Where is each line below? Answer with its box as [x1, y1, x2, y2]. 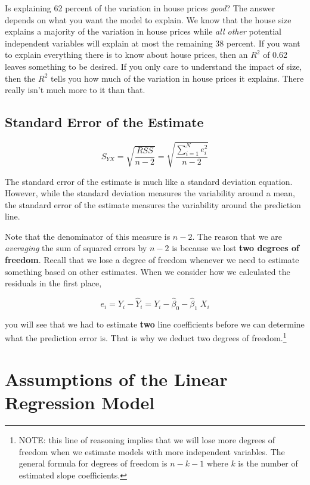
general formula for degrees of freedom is [18, 457, 168, 469]
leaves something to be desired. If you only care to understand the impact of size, [5, 60, 302, 72]
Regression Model [5, 390, 155, 415]
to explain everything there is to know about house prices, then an [5, 48, 248, 61]
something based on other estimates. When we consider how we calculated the [5, 265, 290, 277]
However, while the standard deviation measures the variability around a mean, [5, 187, 295, 199]
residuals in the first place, [5, 277, 102, 289]
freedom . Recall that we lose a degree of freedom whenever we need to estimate [5, 254, 299, 266]
